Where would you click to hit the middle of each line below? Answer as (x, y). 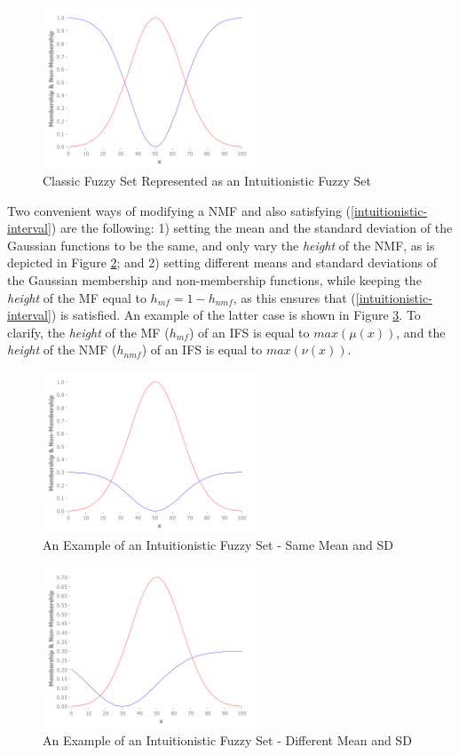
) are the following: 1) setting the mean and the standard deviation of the (252, 228)
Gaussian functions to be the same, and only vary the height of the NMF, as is (221, 245)
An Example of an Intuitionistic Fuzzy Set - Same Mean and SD (218, 544)
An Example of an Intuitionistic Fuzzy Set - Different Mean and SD (227, 739)
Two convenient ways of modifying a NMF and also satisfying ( (179, 210)
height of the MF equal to (77, 297)
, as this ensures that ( (294, 297)
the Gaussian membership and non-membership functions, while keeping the (214, 280)
